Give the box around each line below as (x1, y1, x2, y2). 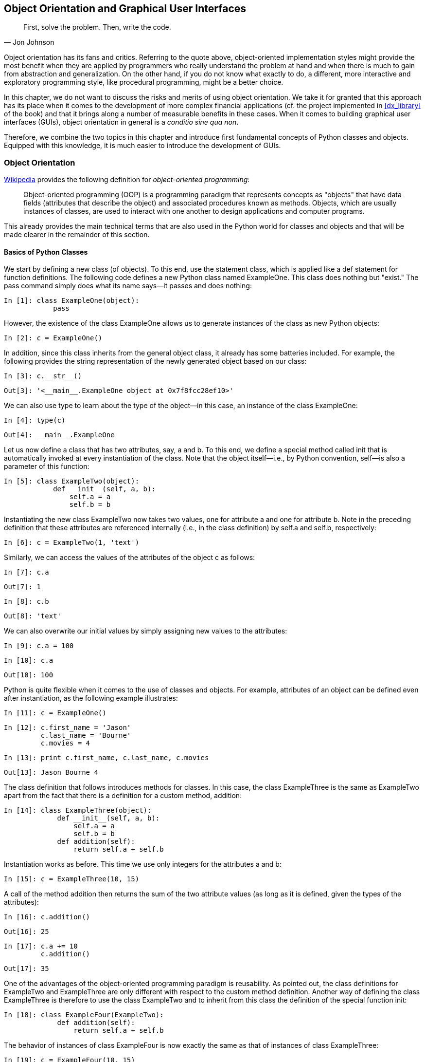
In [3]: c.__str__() (4, 372, 82, 380)
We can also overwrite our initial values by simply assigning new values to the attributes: (4, 627, 287, 635)
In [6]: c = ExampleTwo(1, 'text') (4, 539, 140, 547)
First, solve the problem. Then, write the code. (23, 23, 171, 32)
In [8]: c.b (4, 597, 49, 606)
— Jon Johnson (4, 38, 54, 47)
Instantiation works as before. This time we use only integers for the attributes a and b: (4, 860, 282, 869)
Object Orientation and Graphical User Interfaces (4, 2, 247, 15)
